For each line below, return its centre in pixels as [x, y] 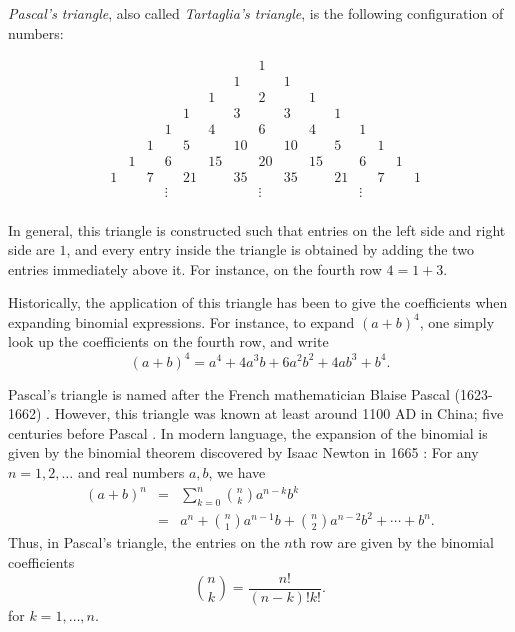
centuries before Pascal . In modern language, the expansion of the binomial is [248, 432]
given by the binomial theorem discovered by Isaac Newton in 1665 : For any [243, 452]
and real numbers [131, 471]
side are [31, 249]
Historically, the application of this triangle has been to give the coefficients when [258, 302]
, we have [237, 471]
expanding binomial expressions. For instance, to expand [181, 321]
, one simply [457, 321]
